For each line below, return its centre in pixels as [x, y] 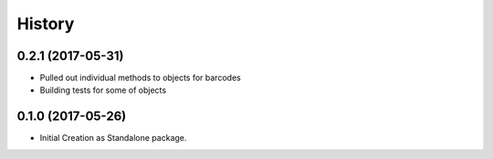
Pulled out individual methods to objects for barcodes [140, 78]
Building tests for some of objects [103, 90]
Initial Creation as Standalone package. [113, 138]
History [46, 24]
